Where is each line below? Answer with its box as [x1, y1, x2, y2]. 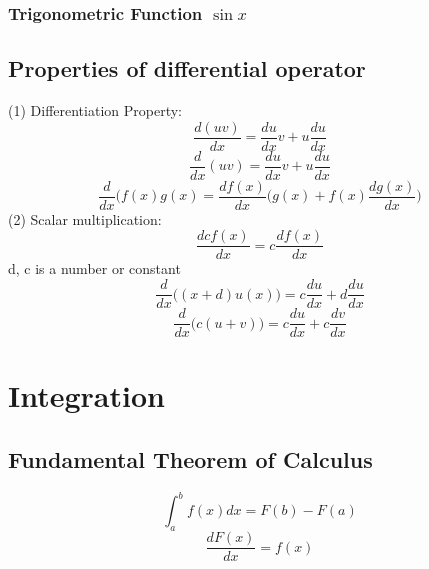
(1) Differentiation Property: [8, 100, 182, 121]
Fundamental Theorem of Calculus [8, 443, 373, 474]
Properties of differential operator [8, 53, 366, 84]
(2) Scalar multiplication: [8, 208, 162, 229]
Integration [8, 375, 165, 416]
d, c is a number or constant [8, 258, 181, 279]
